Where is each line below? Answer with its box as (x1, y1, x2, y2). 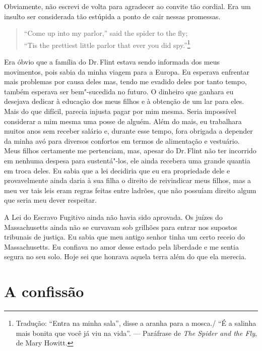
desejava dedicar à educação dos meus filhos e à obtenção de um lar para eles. (4, 96, 244, 106)
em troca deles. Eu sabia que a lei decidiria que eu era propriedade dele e (4, 165, 230, 175)
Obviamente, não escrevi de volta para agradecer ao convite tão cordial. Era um (4, 1, 251, 11)
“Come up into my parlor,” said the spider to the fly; (24, 28, 188, 38)
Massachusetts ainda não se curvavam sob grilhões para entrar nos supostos (4, 221, 237, 232)
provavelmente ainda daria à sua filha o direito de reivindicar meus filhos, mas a (4, 175, 251, 186)
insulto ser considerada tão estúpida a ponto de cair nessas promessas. (4, 11, 221, 21)
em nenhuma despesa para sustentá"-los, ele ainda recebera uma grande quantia (4, 155, 250, 165)
